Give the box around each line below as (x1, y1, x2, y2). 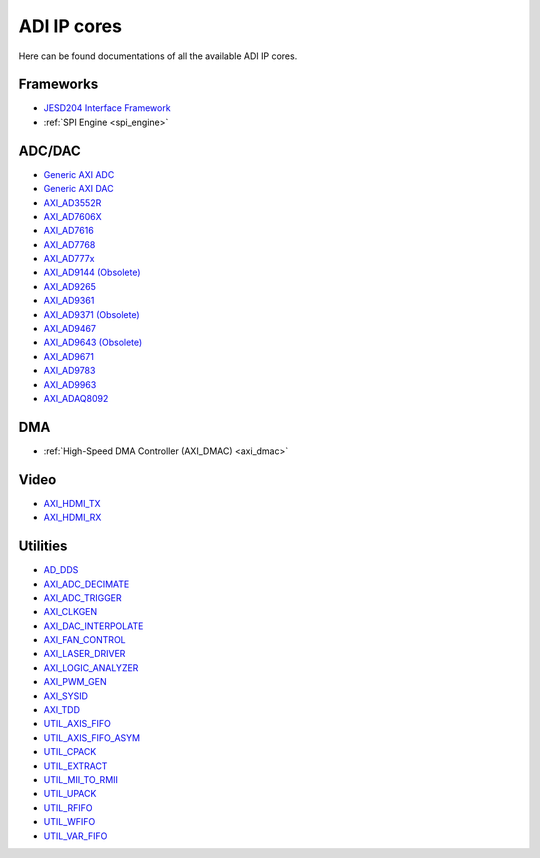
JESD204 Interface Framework (43, 102, 171, 114)
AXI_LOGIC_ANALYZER (43, 661, 139, 674)
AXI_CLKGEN (43, 606, 98, 618)
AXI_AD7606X (43, 210, 102, 222)
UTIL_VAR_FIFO (43, 830, 108, 842)
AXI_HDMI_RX (43, 511, 102, 524)
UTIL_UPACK (43, 788, 97, 800)
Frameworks (18, 76, 99, 93)
